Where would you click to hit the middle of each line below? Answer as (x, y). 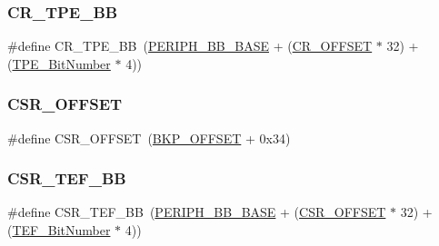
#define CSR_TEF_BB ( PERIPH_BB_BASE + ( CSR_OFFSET (197, 212)
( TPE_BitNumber (59, 63)
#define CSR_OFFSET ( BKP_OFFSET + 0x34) (149, 138)
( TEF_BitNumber (59, 230)
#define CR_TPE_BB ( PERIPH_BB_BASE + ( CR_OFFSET (190, 46)
